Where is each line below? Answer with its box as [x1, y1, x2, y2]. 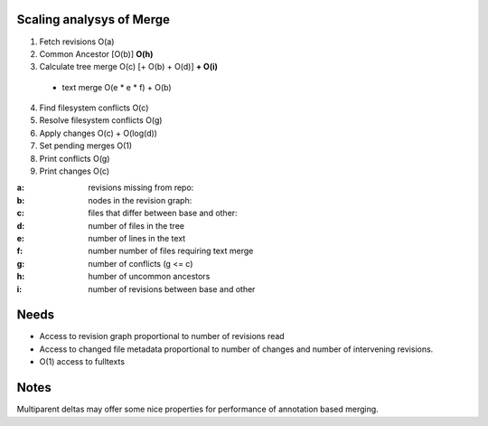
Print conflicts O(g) [39, 153, 110, 164]
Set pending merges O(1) [39, 140, 133, 151]
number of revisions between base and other [88, 283, 256, 294]
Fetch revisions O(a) [39, 36, 115, 47]
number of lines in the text [88, 232, 186, 243]
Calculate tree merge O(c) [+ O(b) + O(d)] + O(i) [39, 62, 219, 72]
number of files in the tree [88, 220, 185, 231]
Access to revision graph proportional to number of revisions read [39, 331, 285, 342]
